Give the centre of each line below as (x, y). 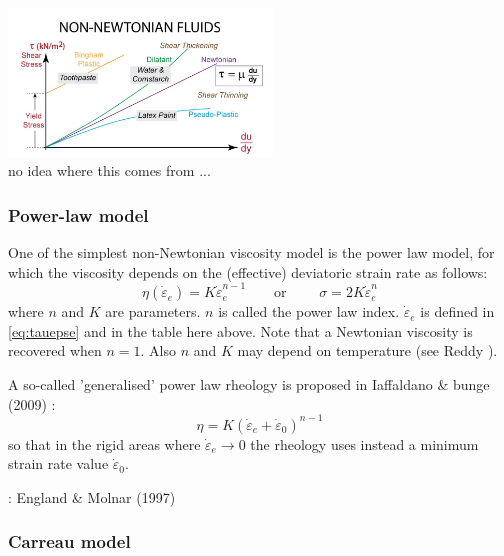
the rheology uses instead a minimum (364, 443)
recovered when (55, 350)
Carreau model (69, 541)
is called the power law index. (309, 311)
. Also (158, 350)
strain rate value (58, 463)
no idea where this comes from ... (109, 170)
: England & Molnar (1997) (92, 496)
